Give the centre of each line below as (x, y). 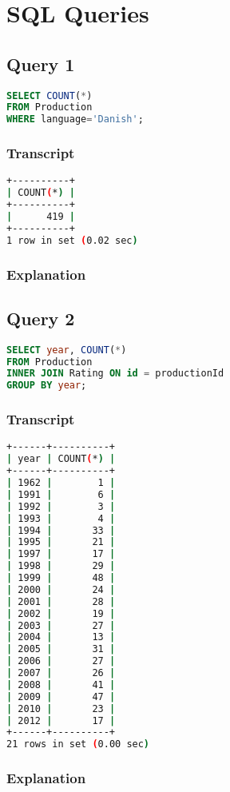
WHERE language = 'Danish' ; (75, 119)
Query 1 (41, 64)
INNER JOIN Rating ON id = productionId (115, 374)
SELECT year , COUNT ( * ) (67, 350)
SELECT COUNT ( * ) (50, 96)
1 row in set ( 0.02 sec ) (72, 240)
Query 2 (41, 318)
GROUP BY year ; (47, 386)
